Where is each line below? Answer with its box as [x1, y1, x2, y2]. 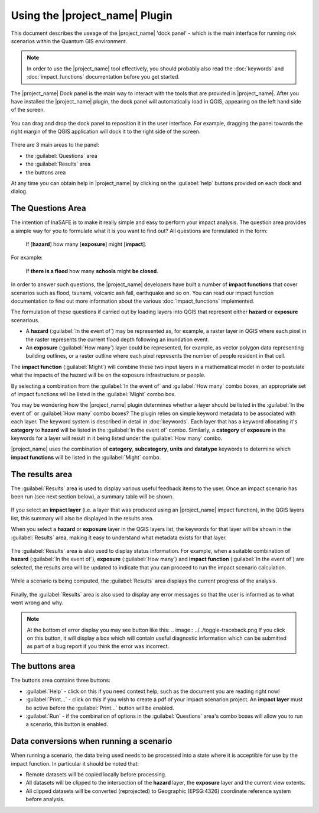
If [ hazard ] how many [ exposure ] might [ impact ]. [25, 241, 147, 248]
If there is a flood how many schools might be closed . [25, 267, 159, 274]
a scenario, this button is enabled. [25, 721, 109, 728]
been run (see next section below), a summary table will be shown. [11, 493, 174, 500]
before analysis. [25, 796, 65, 803]
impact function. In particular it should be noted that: [11, 760, 139, 767]
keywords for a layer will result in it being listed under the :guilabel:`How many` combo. [11, 435, 223, 442]
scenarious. [11, 316, 40, 323]
